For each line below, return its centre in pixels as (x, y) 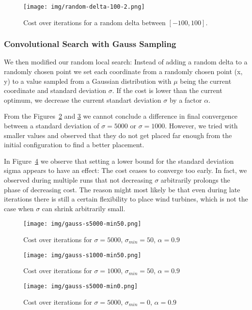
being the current (206, 81)
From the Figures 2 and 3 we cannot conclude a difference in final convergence (121, 116)
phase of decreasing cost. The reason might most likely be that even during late (122, 189)
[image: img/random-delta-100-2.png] (84, 7)
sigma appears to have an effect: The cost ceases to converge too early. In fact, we (126, 170)
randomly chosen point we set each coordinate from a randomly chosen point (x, (123, 71)
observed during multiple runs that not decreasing (78, 180)
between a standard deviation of (52, 126)
